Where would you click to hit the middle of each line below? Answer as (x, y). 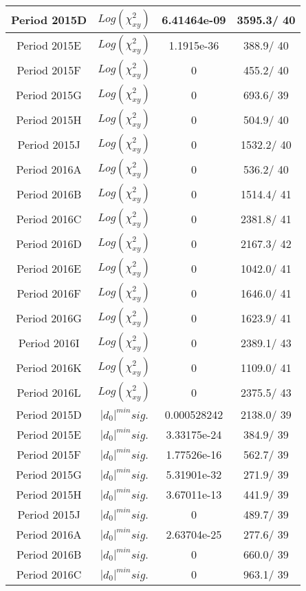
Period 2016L (49, 392)
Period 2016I (49, 342)
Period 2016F (49, 293)
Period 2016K (49, 367)
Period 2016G (49, 318)
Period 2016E (49, 268)
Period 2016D (49, 243)
